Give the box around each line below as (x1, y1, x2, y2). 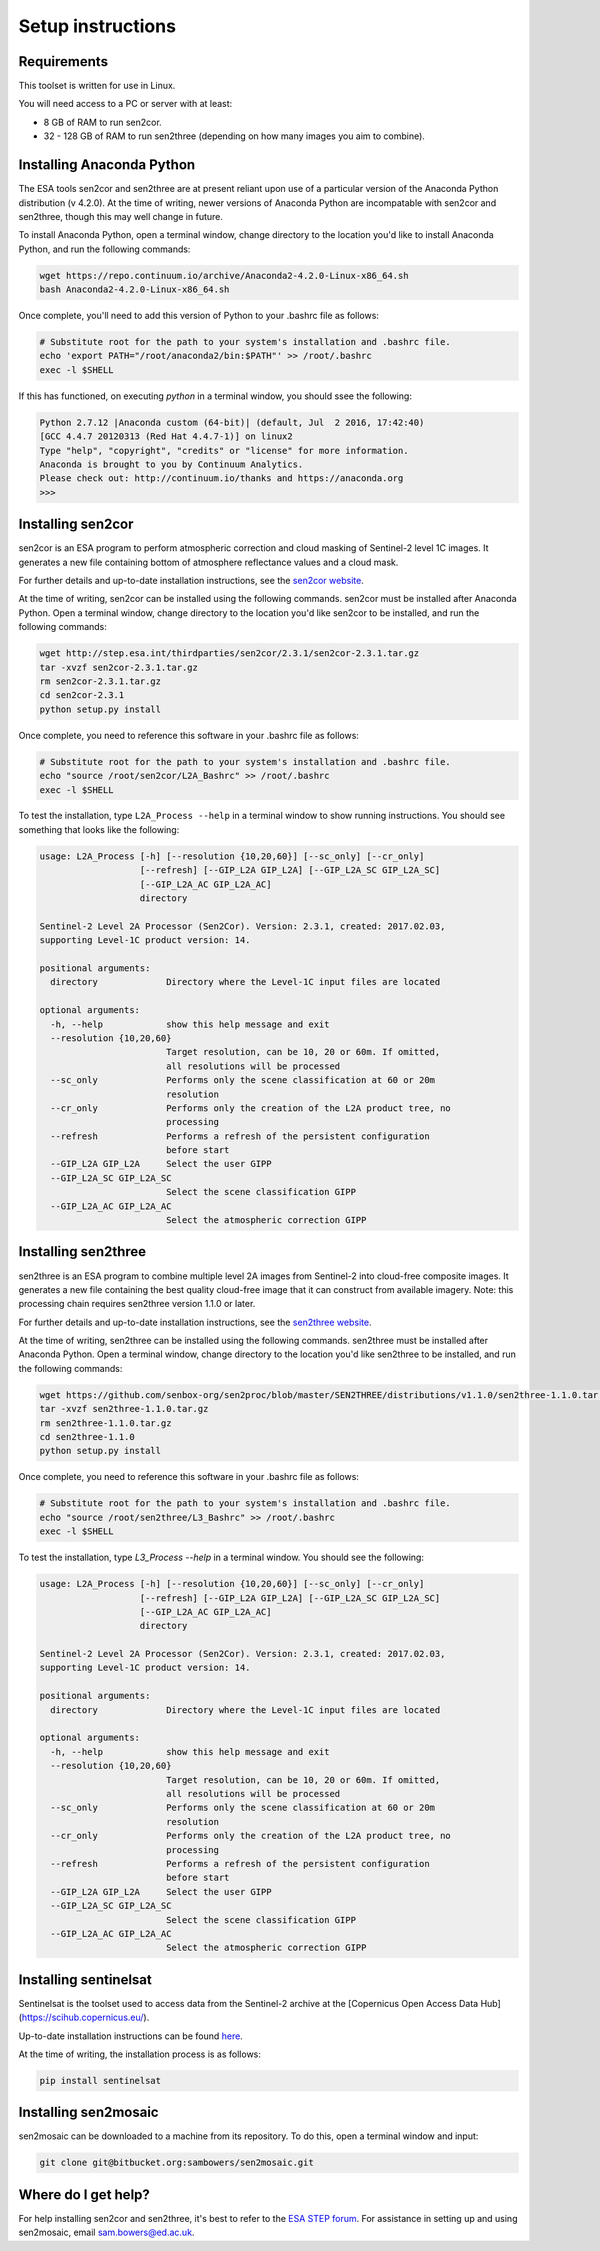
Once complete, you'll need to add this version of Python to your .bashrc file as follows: (18, 310, 380, 322)
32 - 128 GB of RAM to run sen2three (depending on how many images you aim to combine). (43, 130, 425, 142)
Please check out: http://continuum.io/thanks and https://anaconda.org (39, 473, 404, 484)
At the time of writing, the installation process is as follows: (18, 2048, 262, 2060)
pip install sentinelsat (39, 2075, 162, 2086)
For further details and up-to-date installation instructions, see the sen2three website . (18, 1316, 372, 1328)
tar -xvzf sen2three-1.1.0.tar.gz (39, 1403, 209, 1415)
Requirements (18, 53, 109, 70)
